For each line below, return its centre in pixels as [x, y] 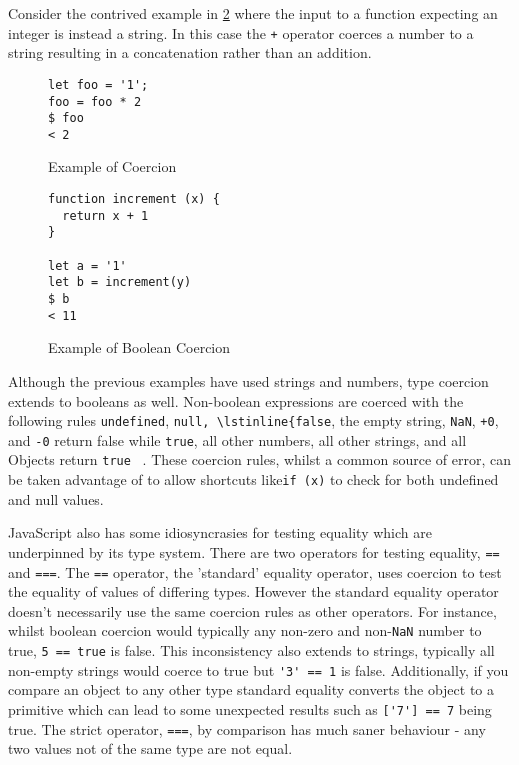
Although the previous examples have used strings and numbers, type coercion [248, 380]
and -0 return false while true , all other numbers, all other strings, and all [237, 439]
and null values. [56, 498]
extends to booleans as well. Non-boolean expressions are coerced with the [236, 400]
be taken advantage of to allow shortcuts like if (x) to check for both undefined [253, 479]
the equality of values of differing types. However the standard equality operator [253, 591]
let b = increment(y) [120, 282]
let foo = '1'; [98, 84]
